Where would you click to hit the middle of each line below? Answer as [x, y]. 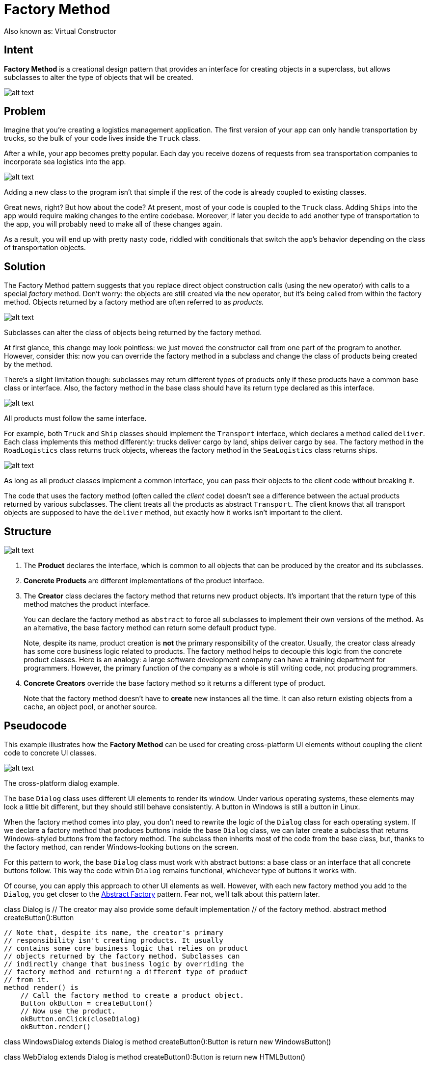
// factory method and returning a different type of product [126, 972]
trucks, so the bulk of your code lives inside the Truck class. [102, 138]
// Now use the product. [68, 1011]
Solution [25, 266]
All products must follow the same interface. [75, 418]
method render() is [41, 987]
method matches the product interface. [87, 604]
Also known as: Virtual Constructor [60, 31]
